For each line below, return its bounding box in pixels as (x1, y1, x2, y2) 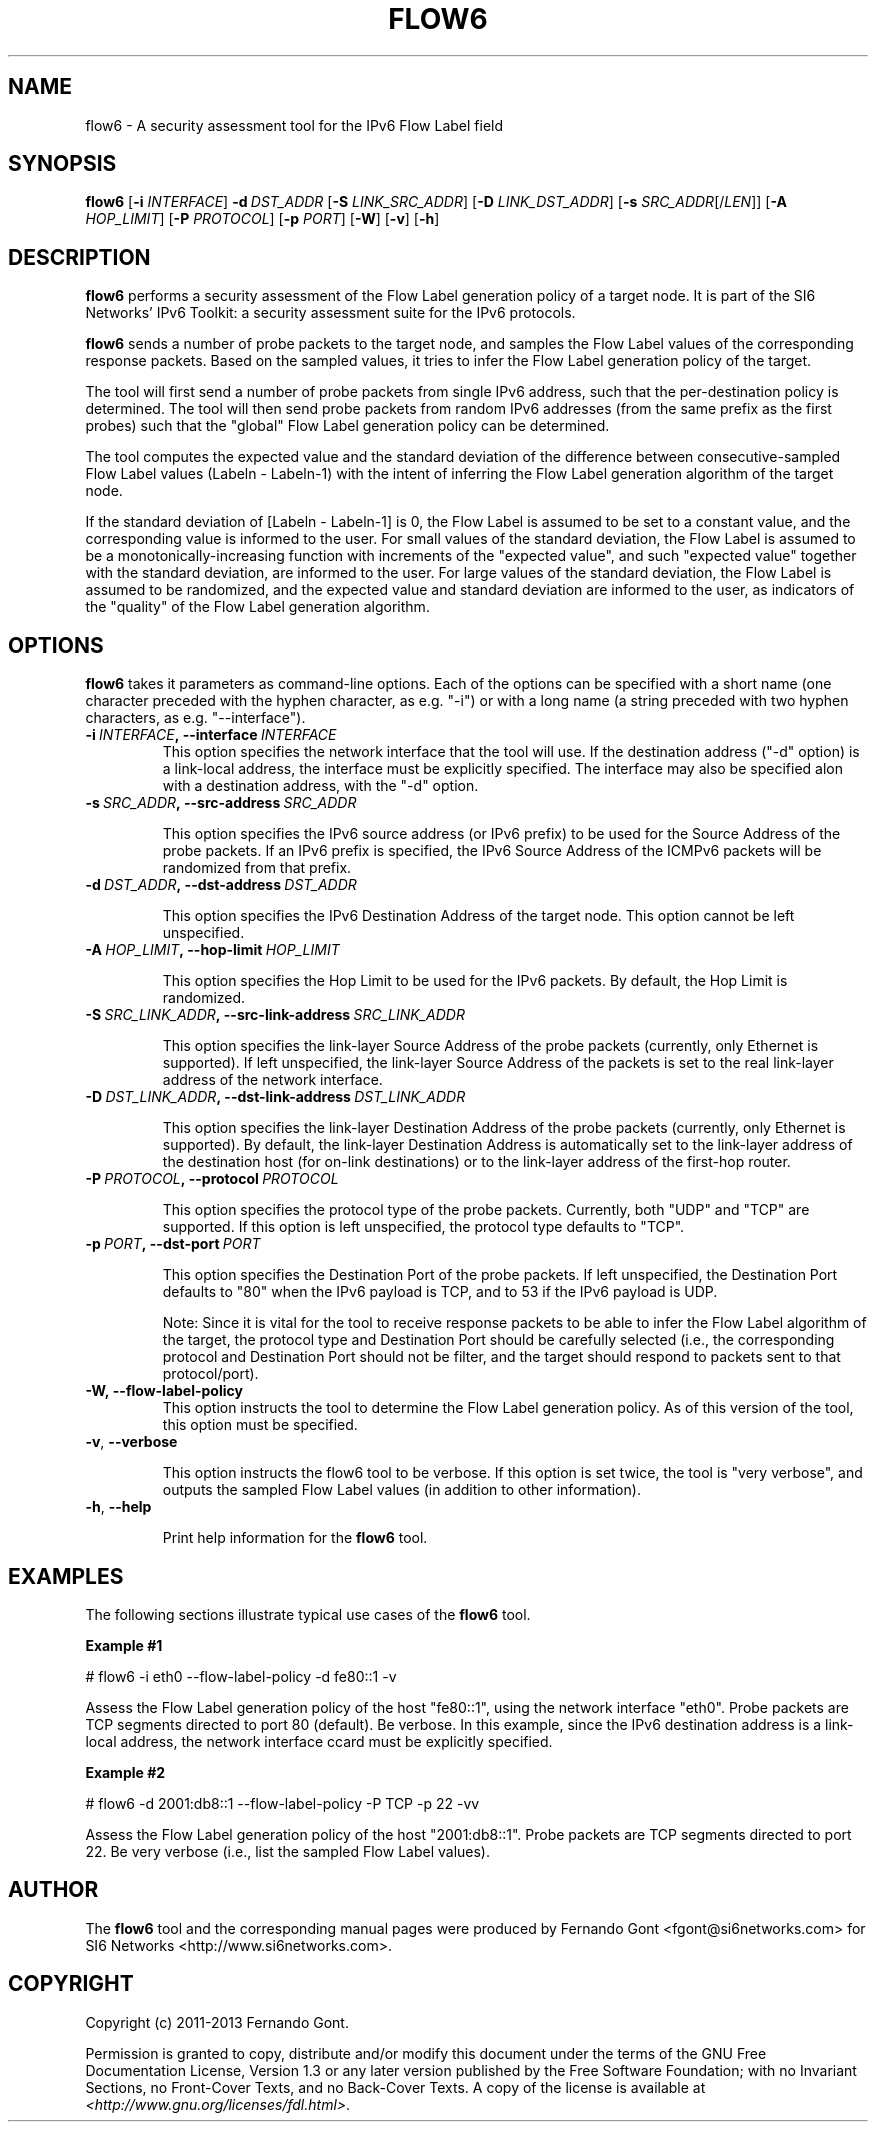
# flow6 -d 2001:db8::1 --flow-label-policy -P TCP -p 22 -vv (85, 1794, 480, 1812)
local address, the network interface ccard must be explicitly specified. (85, 1732, 553, 1750)
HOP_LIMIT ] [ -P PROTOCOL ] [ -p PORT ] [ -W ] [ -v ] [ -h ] (85, 210, 440, 228)
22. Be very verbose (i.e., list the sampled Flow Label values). (85, 1842, 490, 1860)
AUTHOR (8, 1877, 99, 1903)
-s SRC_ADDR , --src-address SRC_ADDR (85, 794, 357, 812)
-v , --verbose (85, 1433, 178, 1451)
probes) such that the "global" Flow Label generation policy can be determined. (85, 417, 610, 435)
